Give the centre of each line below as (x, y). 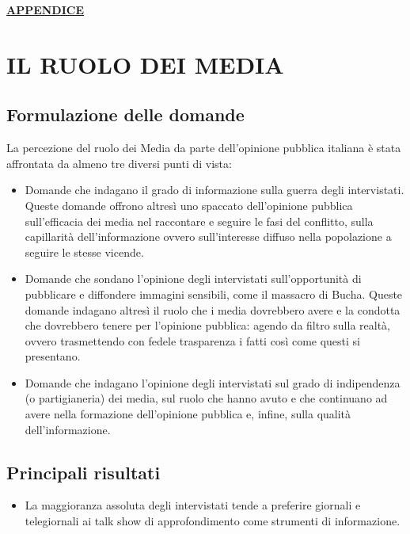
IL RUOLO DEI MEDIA (145, 64)
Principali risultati (84, 472)
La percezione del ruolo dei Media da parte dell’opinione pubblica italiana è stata (204, 148)
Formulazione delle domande (125, 114)
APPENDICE (46, 10)
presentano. (53, 356)
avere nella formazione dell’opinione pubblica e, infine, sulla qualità (188, 414)
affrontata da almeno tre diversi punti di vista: (119, 163)
